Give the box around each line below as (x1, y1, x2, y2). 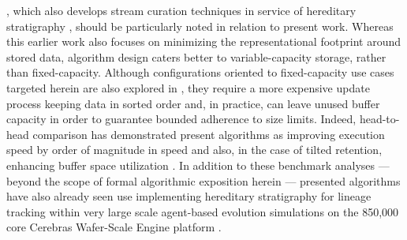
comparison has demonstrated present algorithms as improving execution (32, 126, 385, 142)
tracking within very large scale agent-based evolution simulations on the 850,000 (6, 203, 399, 219)
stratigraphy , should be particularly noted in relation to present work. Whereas (6, 17, 394, 34)
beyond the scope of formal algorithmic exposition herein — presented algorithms (6, 172, 401, 189)
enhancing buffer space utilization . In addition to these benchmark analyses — (6, 156, 390, 173)
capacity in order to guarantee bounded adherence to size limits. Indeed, (6, 111, 357, 127)
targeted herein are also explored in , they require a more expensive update (6, 79, 370, 96)
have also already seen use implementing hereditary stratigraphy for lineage (6, 188, 372, 204)
